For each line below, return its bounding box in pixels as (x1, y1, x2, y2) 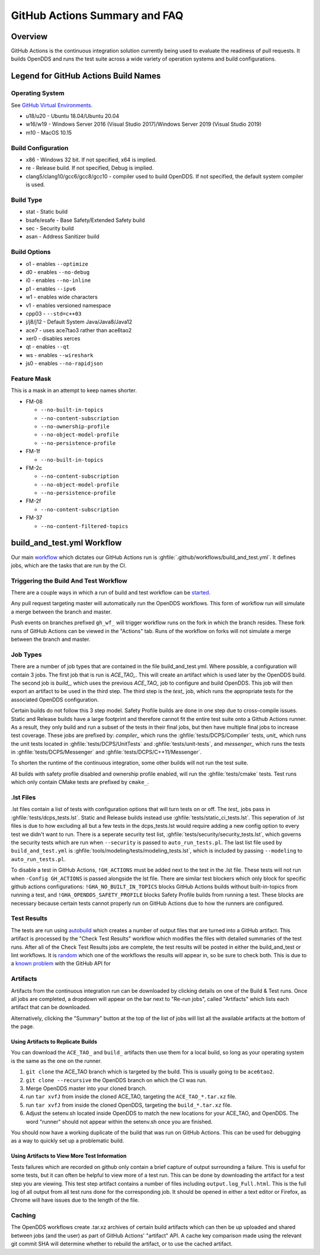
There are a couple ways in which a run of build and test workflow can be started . (11, 589, 211, 596)
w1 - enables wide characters (25, 294, 98, 301)
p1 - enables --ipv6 (25, 285, 76, 292)
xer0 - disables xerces (25, 335, 81, 342)
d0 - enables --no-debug (25, 268, 90, 275)
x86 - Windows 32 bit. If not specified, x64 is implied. (25, 156, 157, 163)
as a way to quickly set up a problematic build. (11, 1137, 124, 1145)
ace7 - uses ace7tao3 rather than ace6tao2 (25, 326, 132, 333)
